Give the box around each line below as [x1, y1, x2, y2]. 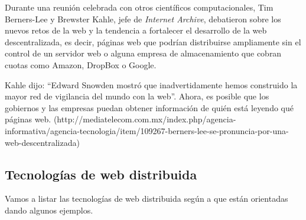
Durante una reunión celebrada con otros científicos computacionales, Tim [5, 1, 274, 13]
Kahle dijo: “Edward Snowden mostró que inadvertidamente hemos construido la [5, 78, 298, 91]
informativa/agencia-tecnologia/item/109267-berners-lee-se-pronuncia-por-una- [5, 124, 289, 136]
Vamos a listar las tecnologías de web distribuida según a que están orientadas [5, 192, 288, 205]
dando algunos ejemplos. [5, 204, 93, 216]
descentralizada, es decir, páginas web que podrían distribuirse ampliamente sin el [5, 35, 301, 48]
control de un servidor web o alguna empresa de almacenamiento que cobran [5, 47, 282, 59]
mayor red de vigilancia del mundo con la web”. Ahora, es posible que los [5, 90, 269, 102]
